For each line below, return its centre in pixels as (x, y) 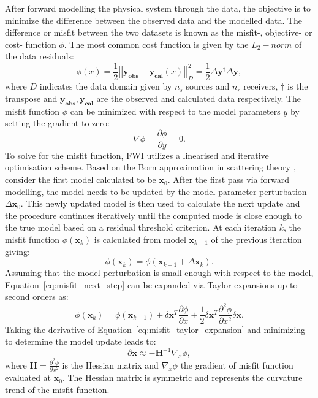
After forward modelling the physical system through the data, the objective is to (158, 8)
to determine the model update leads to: (81, 341)
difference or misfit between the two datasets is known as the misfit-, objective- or (159, 32)
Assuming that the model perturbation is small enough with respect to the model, (159, 273)
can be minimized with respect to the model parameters (175, 111)
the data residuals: (40, 56)
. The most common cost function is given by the (156, 44)
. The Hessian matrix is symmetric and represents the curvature (182, 377)
